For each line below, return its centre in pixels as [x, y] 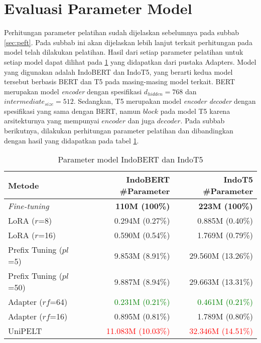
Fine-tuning [29, 206]
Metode [24, 185]
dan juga [141, 121]
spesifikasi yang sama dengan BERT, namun [72, 111]
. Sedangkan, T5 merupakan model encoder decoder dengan [165, 101]
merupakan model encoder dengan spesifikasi [73, 91]
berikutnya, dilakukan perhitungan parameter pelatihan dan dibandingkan [119, 131]
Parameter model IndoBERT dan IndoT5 [130, 159]
